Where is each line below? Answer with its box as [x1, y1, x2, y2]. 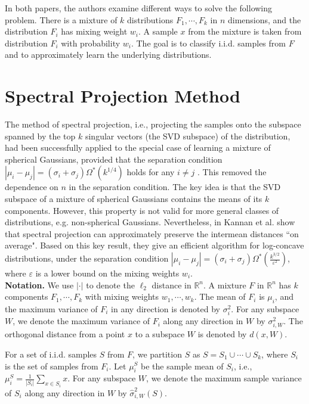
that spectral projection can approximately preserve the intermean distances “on [5, 227, 299, 240]
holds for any [126, 166, 175, 178]
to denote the [86, 278, 135, 291]
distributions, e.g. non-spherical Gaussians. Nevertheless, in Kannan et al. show [5, 216, 295, 228]
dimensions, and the [227, 13, 301, 26]
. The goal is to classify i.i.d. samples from [131, 36, 286, 49]
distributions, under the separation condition [5, 252, 169, 265]
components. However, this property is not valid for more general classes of [5, 204, 279, 216]
